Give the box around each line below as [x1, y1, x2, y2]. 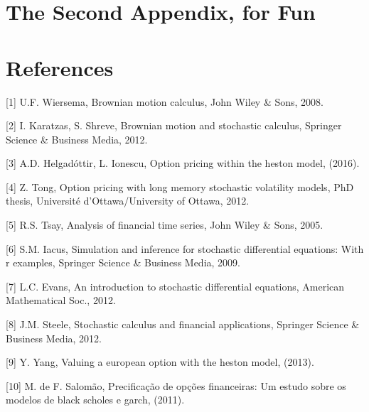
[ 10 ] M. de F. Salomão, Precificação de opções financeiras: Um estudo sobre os [6, 378, 346, 393]
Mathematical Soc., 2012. [6, 293, 116, 308]
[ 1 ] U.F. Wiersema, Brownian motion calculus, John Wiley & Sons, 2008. [6, 94, 323, 109]
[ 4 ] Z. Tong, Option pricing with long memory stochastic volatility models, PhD [6, 179, 354, 194]
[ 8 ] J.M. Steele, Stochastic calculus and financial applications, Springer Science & [6, 317, 360, 332]
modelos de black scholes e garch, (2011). [6, 392, 185, 407]
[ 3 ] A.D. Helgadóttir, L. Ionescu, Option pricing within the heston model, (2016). [6, 156, 360, 170]
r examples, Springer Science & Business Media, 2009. [6, 255, 240, 270]
